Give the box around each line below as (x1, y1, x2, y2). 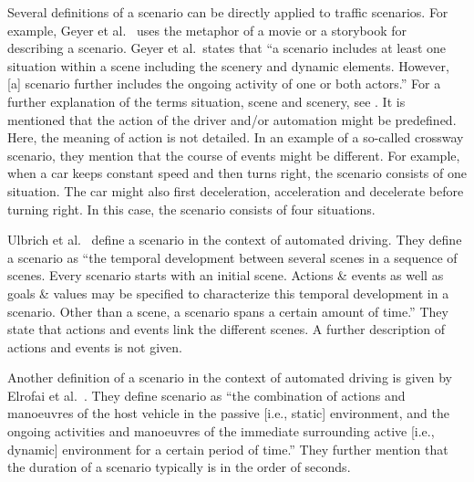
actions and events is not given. (7, 337, 182, 356)
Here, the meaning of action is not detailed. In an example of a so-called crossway (7, 128, 464, 147)
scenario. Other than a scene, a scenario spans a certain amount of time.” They (7, 301, 448, 320)
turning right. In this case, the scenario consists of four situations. (7, 199, 376, 218)
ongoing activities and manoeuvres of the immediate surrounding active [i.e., (7, 422, 435, 441)
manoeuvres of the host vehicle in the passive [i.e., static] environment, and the (7, 403, 450, 423)
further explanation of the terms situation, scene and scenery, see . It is (7, 91, 406, 110)
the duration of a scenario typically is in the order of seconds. (7, 457, 351, 477)
